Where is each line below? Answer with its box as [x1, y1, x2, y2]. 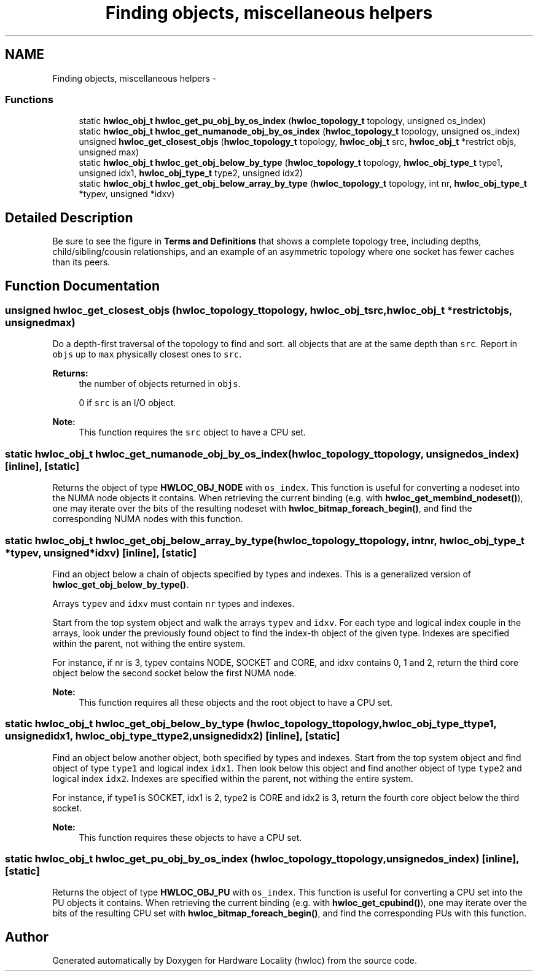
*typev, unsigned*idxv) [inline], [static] [5, 546, 197, 559]
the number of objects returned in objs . [79, 378, 241, 389]
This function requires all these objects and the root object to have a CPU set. [79, 697, 392, 708]
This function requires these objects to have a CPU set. [79, 832, 302, 843]
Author [5, 929, 49, 945]
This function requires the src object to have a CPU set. [79, 427, 306, 438]
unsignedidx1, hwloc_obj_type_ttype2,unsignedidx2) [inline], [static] [5, 730, 340, 743]
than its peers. [52, 257, 111, 268]
